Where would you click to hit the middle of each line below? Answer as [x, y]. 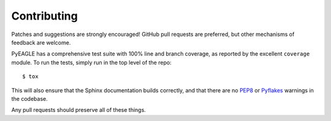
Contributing [44, 16]
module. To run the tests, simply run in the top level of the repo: [91, 62]
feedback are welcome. [41, 42]
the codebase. [30, 98]
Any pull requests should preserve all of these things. [79, 110]
